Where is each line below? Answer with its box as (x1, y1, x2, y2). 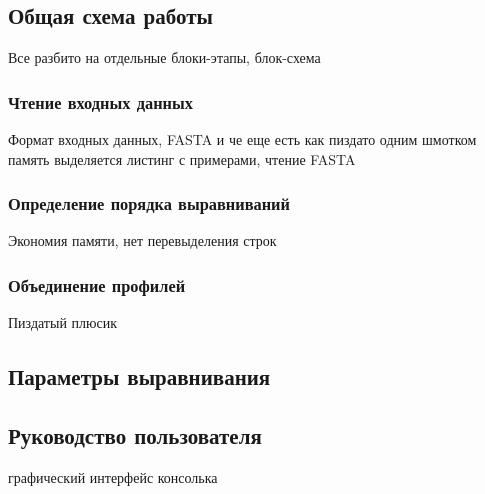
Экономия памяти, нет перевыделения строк (8, 230, 277, 251)
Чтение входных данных (8, 89, 193, 114)
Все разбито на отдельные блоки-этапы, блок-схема (8, 47, 321, 68)
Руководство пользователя (8, 420, 262, 450)
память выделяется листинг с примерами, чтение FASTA (8, 148, 356, 169)
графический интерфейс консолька (8, 466, 218, 487)
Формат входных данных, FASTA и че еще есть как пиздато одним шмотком (8, 129, 477, 150)
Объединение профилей (8, 272, 186, 297)
